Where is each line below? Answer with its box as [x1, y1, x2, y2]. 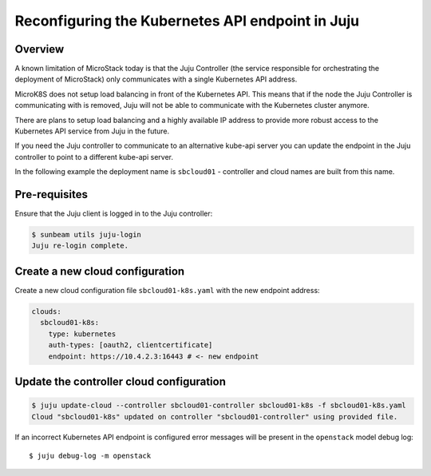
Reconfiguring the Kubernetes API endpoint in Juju [14, 12, 359, 30]
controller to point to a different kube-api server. [14, 152, 173, 161]
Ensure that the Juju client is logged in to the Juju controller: [14, 208, 213, 219]
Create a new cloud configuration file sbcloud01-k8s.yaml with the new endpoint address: [14, 285, 320, 295]
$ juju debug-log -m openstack [29, 451, 152, 460]
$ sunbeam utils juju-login [31, 230, 141, 240]
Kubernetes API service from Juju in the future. [14, 126, 170, 136]
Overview [14, 42, 65, 56]
